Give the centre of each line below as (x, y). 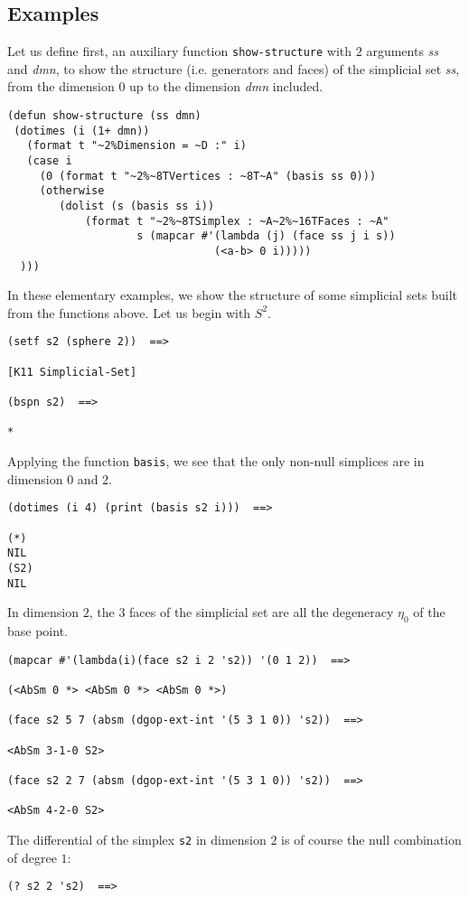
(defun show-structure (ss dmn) (104, 116)
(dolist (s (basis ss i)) (137, 206)
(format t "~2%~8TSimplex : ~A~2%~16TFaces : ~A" (237, 221)
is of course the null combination (371, 839)
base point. (38, 631)
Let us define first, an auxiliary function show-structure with (180, 51)
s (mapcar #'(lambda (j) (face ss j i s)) (266, 236)
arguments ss (403, 51)
